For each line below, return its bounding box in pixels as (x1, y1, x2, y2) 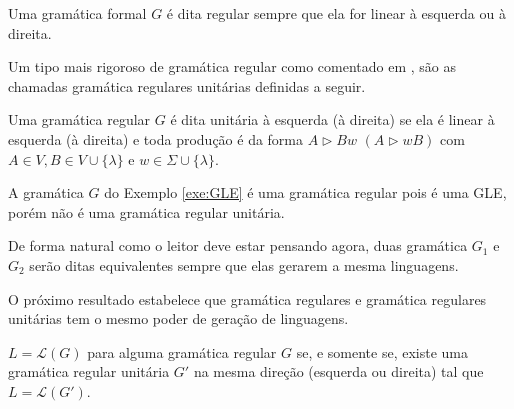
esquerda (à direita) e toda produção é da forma (8, 128, 304, 149)
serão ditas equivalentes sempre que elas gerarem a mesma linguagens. (29, 254, 459, 275)
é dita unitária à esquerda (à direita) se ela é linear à (170, 109, 495, 130)
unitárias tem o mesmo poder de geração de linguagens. (8, 308, 349, 329)
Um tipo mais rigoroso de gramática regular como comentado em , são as (8, 56, 457, 77)
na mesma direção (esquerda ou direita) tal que (193, 361, 484, 382)
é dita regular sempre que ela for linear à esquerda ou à (166, 3, 506, 23)
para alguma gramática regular (87, 341, 277, 362)
